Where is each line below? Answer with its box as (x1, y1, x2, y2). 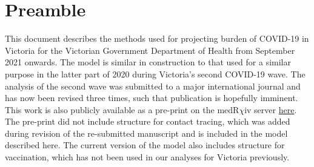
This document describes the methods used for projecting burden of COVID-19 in (5, 32, 309, 45)
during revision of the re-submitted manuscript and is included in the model (5, 126, 288, 139)
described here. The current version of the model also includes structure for (5, 139, 285, 151)
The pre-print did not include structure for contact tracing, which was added (5, 115, 290, 128)
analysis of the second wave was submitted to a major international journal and (5, 79, 301, 92)
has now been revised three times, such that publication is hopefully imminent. (5, 91, 298, 104)
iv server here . (244, 103, 297, 116)
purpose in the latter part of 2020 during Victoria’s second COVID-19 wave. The (5, 67, 306, 80)
